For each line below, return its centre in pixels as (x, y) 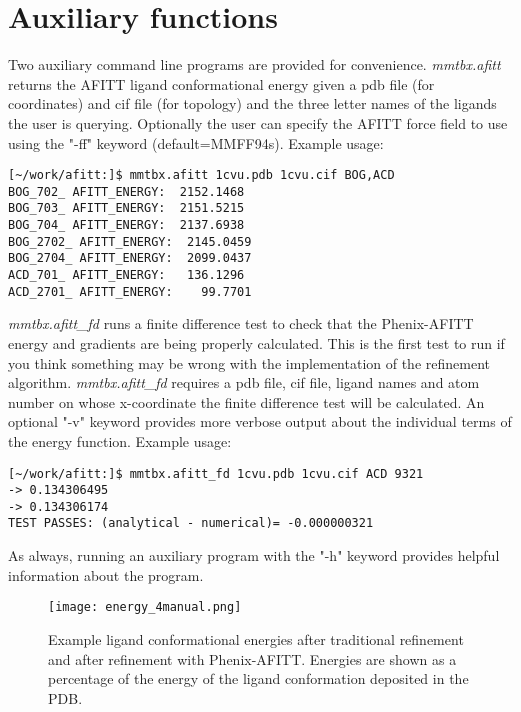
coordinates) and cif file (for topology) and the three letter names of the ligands (252, 103)
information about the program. (106, 574)
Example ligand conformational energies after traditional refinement (256, 638)
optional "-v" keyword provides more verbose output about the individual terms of (260, 421)
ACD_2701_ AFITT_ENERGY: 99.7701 (130, 291)
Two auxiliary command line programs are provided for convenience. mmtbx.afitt (254, 64)
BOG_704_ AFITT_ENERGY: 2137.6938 (126, 225)
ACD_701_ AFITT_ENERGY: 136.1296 (126, 275)
